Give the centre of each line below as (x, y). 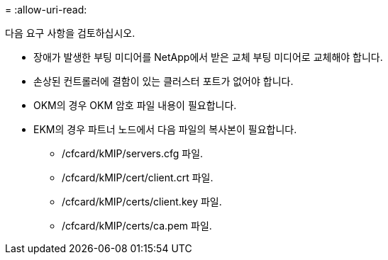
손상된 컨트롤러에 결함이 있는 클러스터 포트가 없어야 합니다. (163, 81)
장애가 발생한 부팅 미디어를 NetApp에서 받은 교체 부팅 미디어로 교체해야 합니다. (208, 57)
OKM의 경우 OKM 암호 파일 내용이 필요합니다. (135, 105)
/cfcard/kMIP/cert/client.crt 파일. (138, 177)
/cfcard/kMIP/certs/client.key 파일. (142, 202)
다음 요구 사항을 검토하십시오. (70, 33)
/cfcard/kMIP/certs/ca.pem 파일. (137, 226)
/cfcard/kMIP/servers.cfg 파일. (133, 153)
